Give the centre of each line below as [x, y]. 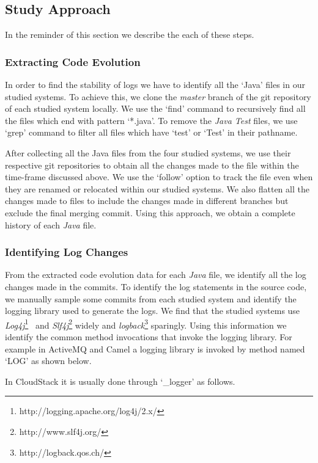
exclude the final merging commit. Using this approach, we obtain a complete [150, 212]
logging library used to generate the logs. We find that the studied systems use [153, 311]
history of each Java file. [51, 224]
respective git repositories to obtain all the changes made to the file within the [152, 165]
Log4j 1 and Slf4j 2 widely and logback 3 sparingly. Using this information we [146, 324]
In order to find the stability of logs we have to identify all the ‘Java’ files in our [155, 85]
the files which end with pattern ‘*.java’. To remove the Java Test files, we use [151, 120]
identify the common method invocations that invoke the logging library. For [149, 336]
